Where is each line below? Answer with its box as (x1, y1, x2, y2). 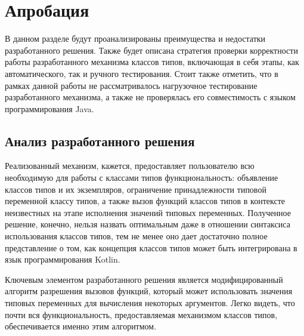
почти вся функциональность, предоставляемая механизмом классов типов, (5, 308, 278, 320)
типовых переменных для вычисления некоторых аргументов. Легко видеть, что (5, 297, 295, 309)
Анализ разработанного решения (5, 131, 195, 150)
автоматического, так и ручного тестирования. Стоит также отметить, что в (5, 67, 278, 79)
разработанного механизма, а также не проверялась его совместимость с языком (5, 91, 296, 103)
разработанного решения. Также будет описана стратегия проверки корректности (5, 44, 298, 56)
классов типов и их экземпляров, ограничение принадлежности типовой (5, 183, 266, 195)
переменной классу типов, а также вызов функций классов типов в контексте (5, 195, 286, 207)
